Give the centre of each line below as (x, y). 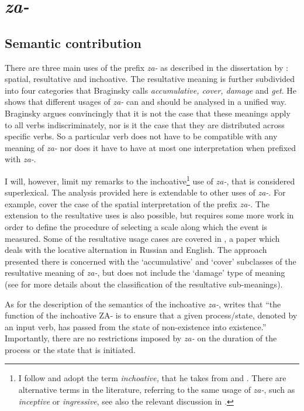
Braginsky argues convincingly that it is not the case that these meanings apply (148, 113)
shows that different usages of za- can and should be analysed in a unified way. (146, 102)
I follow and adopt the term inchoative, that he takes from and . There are (152, 378)
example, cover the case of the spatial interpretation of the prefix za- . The (137, 203)
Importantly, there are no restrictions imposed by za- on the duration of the (141, 338)
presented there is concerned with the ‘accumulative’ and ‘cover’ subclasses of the (151, 261)
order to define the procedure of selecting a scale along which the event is (136, 226)
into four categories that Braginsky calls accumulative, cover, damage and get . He (151, 90)
